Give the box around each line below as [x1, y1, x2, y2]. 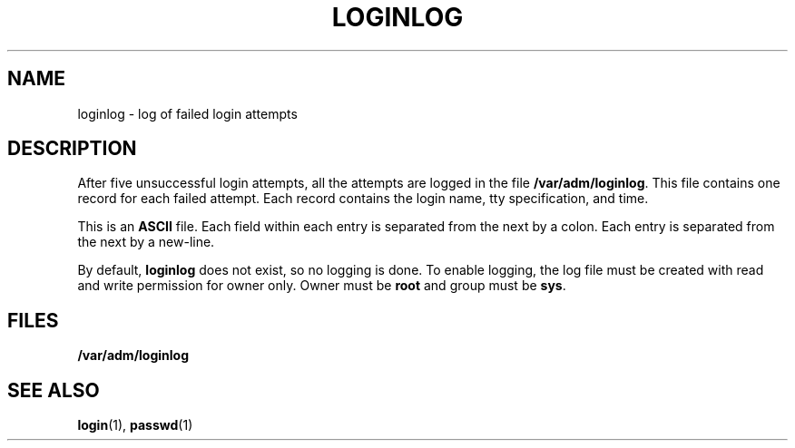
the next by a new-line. [77, 234, 215, 250]
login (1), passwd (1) [77, 417, 193, 433]
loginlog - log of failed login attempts [77, 105, 298, 122]
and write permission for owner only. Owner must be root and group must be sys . [77, 278, 566, 294]
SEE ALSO [7, 378, 100, 402]
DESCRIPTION [7, 137, 137, 161]
